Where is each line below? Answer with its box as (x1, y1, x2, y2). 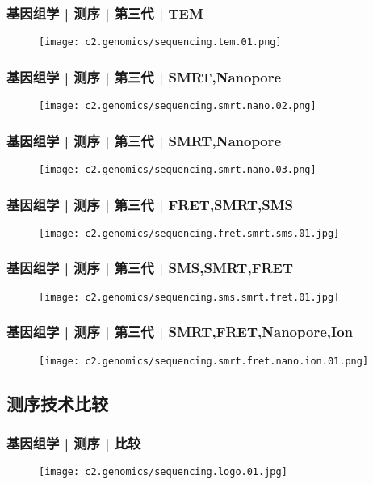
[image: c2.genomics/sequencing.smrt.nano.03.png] (39, 163, 316, 175)
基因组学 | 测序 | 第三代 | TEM (6, 2, 203, 23)
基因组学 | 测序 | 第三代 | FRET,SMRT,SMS (6, 194, 294, 214)
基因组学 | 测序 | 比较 (6, 432, 141, 452)
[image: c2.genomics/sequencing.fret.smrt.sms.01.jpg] (39, 227, 340, 239)
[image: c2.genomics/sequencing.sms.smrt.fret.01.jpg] (39, 291, 340, 303)
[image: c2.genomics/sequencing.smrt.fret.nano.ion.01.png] (39, 355, 369, 367)
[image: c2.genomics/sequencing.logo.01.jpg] (39, 466, 287, 478)
